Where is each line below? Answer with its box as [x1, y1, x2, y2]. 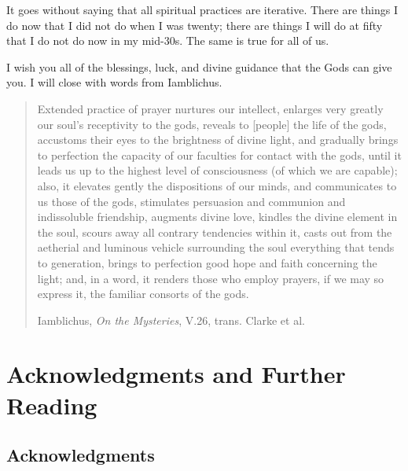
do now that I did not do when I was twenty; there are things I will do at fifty [6, 17, 383, 33]
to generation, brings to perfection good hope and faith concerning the [37, 254, 377, 270]
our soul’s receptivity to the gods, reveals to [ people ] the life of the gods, [37, 116, 387, 132]
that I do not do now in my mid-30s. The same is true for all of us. [6, 32, 329, 49]
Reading [6, 388, 97, 421]
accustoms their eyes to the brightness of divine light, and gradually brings [37, 131, 399, 148]
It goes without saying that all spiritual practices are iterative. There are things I [6, 2, 398, 17]
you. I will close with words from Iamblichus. [6, 74, 222, 90]
